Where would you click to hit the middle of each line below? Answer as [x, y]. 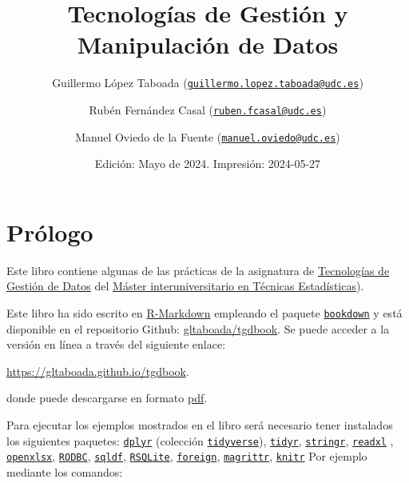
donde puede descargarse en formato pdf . [107, 398]
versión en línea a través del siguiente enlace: [116, 344]
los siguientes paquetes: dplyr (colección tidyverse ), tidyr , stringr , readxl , [200, 440]
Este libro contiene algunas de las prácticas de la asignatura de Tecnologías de [198, 270]
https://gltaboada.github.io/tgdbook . [98, 371]
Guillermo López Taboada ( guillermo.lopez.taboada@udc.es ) [208, 83]
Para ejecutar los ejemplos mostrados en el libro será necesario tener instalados [200, 425]
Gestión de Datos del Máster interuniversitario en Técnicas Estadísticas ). [185, 286]
